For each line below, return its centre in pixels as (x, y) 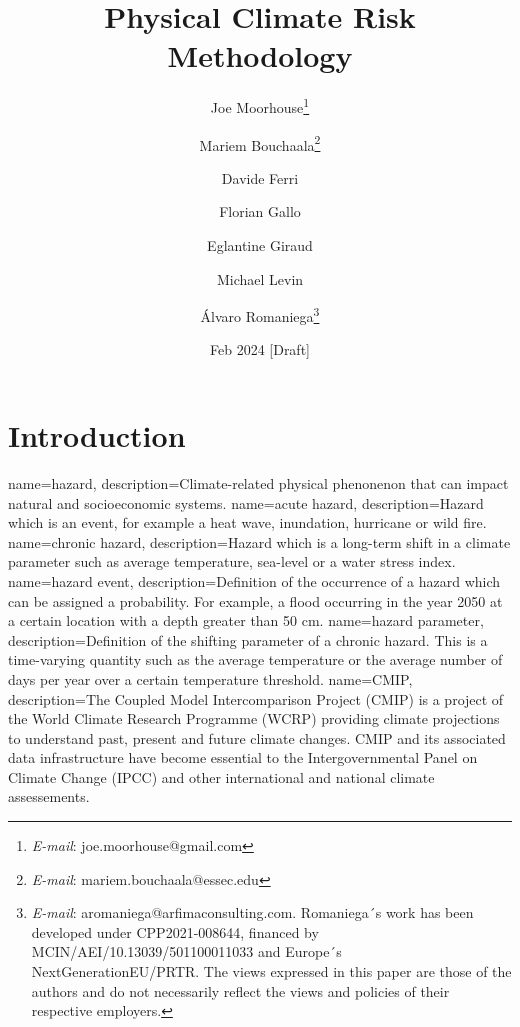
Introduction (97, 435)
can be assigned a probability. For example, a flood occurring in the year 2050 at (255, 600)
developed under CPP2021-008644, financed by (175, 931)
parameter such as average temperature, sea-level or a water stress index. (232, 561)
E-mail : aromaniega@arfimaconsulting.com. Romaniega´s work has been (252, 912)
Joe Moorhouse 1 (260, 105)
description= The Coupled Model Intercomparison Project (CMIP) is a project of (256, 698)
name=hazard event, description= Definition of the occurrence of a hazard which (254, 580)
